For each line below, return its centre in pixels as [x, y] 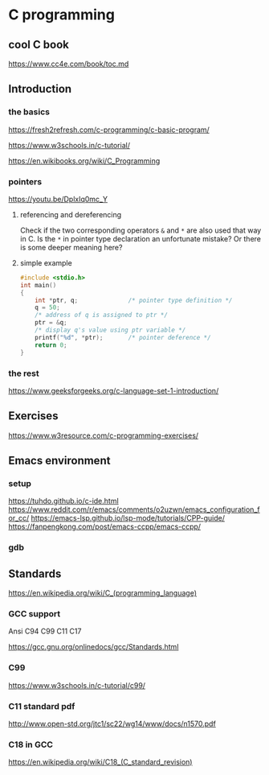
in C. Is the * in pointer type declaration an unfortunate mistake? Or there [140, 238]
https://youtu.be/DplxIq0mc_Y [58, 199]
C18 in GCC [31, 744]
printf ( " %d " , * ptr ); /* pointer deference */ [123, 337]
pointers [25, 181]
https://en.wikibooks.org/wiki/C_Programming [84, 161]
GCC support [35, 614]
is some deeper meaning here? [71, 247]
